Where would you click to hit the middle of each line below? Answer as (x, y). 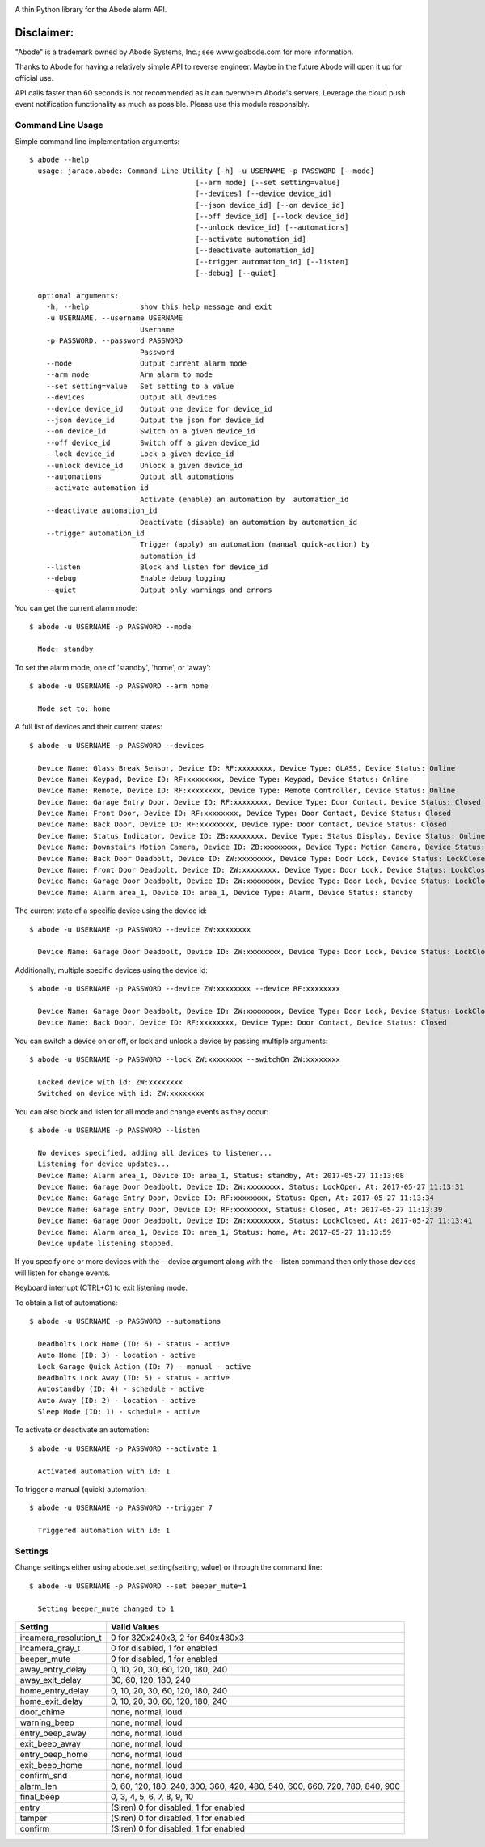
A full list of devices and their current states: (89, 727)
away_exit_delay (51, 1680)
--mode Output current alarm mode (146, 363)
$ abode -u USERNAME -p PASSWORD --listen (115, 1131)
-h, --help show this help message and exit (159, 307)
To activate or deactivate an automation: (82, 1430)
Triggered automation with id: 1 (104, 1531)
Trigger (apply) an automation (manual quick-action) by (255, 545)
